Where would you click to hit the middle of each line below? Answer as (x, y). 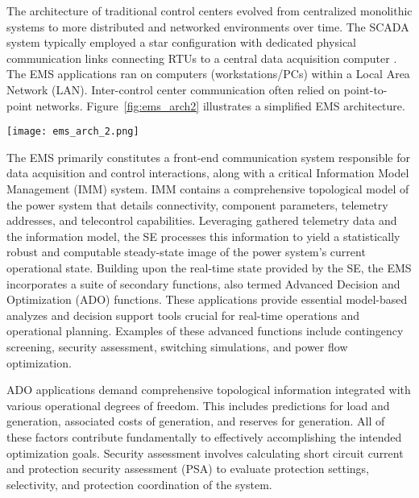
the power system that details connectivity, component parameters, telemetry (197, 204)
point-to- (365, 89)
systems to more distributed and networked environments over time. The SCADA (208, 26)
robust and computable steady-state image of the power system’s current (186, 252)
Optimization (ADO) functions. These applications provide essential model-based (207, 299)
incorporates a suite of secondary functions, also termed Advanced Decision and (203, 283)
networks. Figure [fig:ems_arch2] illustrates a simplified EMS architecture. (220, 105)
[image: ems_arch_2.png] (73, 132)
